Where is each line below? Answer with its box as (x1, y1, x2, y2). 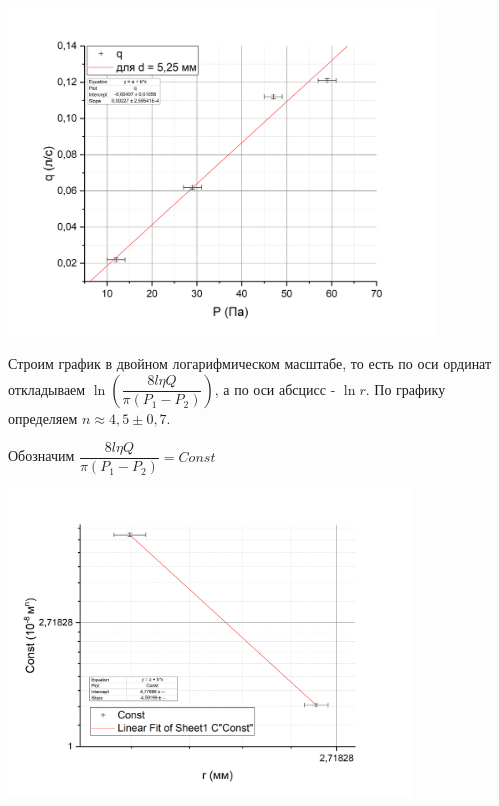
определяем (8, 407, 78, 428)
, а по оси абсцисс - (214, 378, 336, 399)
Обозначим (8, 445, 75, 466)
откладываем (8, 378, 86, 399)
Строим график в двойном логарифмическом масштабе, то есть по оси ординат (8, 353, 492, 374)
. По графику (365, 378, 446, 399)
